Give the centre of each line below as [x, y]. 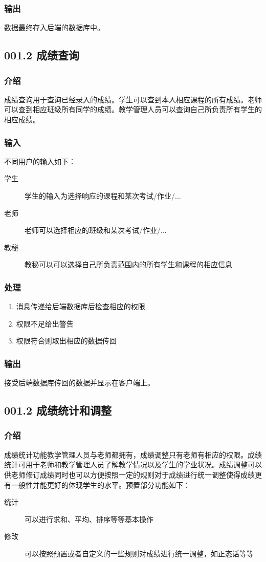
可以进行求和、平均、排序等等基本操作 [89, 519]
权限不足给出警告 [45, 323]
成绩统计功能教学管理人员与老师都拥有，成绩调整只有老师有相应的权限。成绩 [133, 454]
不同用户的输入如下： [40, 161]
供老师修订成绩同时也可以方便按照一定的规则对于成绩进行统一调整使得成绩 [129, 474]
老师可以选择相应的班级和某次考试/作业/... [96, 230]
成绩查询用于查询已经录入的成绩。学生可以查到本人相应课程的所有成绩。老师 [133, 99]
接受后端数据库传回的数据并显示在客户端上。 [79, 383]
